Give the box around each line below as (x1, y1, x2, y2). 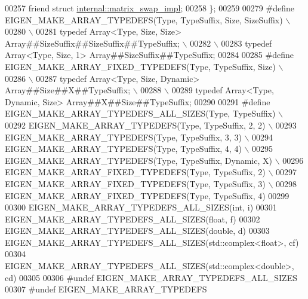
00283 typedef (221, 36, 272, 49)
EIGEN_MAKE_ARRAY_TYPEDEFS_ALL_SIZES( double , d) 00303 (5, 224, 270, 237)
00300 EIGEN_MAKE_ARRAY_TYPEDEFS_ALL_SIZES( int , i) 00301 (5, 201, 277, 213)
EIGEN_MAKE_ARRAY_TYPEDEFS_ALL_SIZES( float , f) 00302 (5, 212, 260, 225)
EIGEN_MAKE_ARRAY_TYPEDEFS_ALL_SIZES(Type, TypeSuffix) (5, 107, 276, 120)
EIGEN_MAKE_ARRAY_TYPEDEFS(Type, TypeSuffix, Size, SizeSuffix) (5, 13, 283, 26)
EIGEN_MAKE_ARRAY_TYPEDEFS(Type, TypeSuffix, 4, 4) (5, 142, 242, 155)
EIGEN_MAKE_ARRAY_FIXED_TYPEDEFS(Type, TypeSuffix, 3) (5, 177, 266, 190)
